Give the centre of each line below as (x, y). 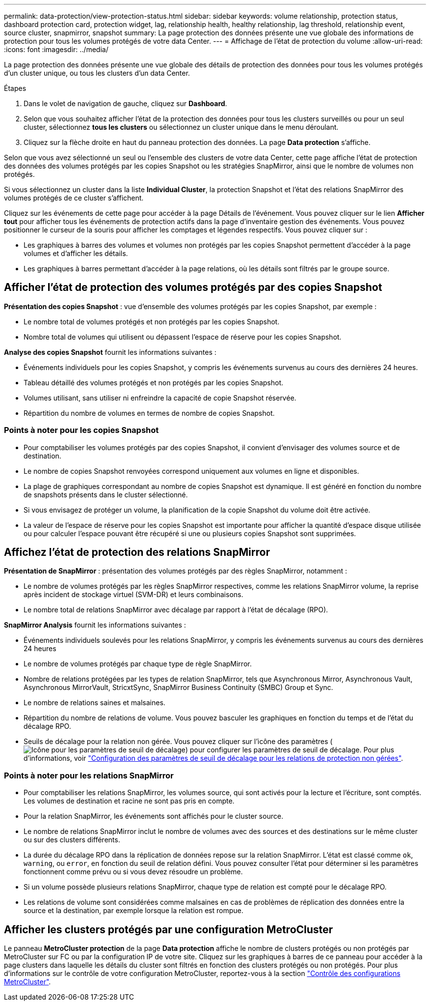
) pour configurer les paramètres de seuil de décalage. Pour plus (290, 750)
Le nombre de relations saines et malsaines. (94, 703)
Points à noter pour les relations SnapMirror (89, 775)
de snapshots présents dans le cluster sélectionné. (106, 494)
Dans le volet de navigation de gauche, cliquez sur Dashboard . (125, 103)
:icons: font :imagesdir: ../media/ (56, 49)
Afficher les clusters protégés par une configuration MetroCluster (169, 929)
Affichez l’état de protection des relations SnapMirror (137, 552)
